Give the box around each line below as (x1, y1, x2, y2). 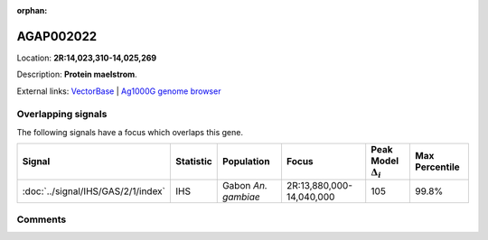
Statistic (174, 155, 212, 168)
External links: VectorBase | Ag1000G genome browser (16, 86, 221, 97)
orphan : (16, 5, 48, 15)
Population (221, 155, 270, 168)
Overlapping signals (16, 108, 108, 121)
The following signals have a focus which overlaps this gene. (16, 126, 244, 137)
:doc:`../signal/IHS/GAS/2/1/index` (22, 185, 166, 198)
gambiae (221, 190, 261, 203)
